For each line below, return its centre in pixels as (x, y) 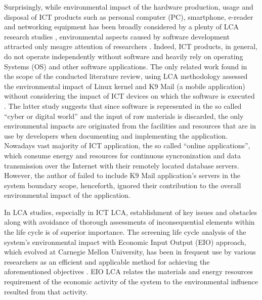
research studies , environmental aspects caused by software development (117, 36)
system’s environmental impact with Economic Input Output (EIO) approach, (125, 242)
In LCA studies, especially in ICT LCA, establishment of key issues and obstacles (131, 212)
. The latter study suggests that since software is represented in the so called (123, 105)
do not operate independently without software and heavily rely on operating (124, 56)
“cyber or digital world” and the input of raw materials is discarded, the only (124, 116)
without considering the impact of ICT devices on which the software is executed (129, 96)
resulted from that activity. (46, 291)
